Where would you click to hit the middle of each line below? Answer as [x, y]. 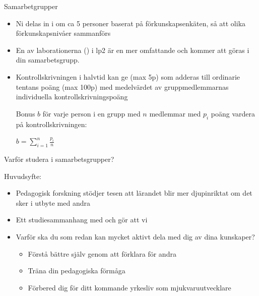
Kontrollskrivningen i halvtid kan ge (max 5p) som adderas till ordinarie [128, 76]
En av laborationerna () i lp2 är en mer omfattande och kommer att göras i [133, 50]
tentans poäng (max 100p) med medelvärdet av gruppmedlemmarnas [122, 86]
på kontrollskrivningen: [51, 124]
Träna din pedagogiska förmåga [77, 271]
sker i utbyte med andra [53, 202]
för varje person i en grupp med [91, 113]
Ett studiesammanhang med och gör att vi [82, 220]
